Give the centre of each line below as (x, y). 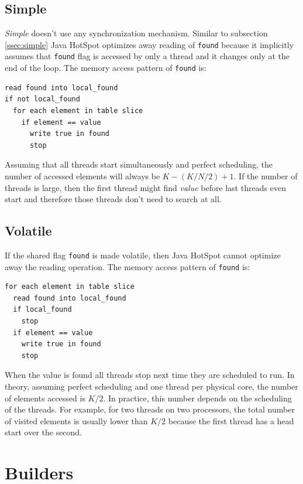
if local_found (42, 310)
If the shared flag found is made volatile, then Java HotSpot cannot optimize (143, 255)
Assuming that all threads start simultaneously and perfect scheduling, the (139, 164)
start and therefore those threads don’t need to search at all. (113, 199)
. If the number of (266, 175)
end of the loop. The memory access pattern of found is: (106, 68)
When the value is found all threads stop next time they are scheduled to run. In (150, 375)
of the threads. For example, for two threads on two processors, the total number (150, 409)
